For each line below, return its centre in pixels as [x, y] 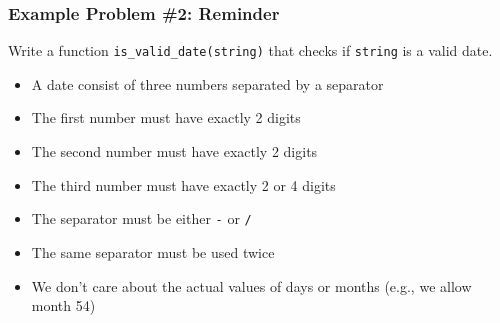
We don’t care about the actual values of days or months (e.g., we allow [251, 285]
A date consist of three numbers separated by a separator [207, 83]
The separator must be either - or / [141, 218]
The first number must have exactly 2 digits [166, 117]
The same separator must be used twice [153, 251]
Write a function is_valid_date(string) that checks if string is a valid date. [250, 50]
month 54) [63, 305]
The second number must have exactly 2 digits [174, 151]
